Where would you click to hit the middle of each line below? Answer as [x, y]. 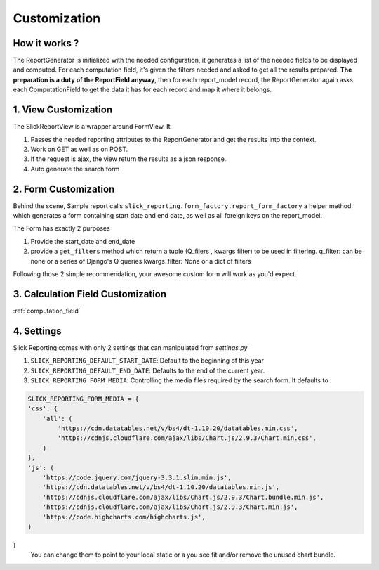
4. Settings [38, 331]
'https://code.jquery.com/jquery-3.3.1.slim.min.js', [137, 478]
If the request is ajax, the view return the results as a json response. [128, 159]
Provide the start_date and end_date [83, 241]
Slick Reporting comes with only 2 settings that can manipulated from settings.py [130, 347]
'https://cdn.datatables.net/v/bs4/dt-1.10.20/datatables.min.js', [161, 487]
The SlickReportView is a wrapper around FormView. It [92, 127]
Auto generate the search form [75, 169]
